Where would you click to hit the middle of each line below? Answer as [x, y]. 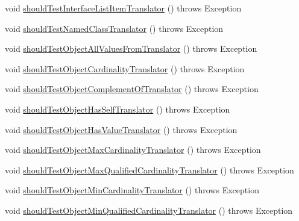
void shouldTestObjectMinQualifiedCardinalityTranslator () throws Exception [149, 210]
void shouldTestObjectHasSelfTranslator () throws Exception [118, 109]
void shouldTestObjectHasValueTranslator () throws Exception [121, 129]
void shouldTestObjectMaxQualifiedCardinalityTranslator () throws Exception [149, 170]
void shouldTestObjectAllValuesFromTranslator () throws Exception [131, 48]
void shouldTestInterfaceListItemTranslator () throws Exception [123, 8]
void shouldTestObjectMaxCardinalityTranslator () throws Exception [133, 150]
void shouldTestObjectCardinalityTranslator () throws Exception [125, 68]
